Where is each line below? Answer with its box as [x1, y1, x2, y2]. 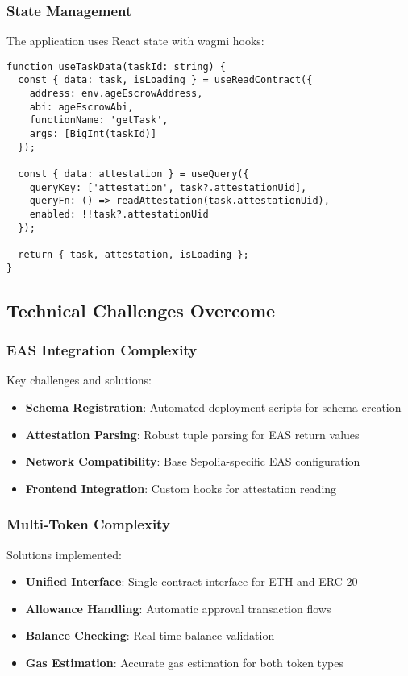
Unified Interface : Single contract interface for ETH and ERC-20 [25, 573, 358, 590]
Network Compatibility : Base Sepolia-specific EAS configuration [25, 453, 360, 470]
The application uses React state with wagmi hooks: [6, 32, 264, 49]
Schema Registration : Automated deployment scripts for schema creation [25, 398, 402, 415]
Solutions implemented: [6, 545, 122, 562]
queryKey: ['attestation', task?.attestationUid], [29, 181, 307, 193]
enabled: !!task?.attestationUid [29, 209, 209, 221]
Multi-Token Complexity [6, 514, 170, 534]
